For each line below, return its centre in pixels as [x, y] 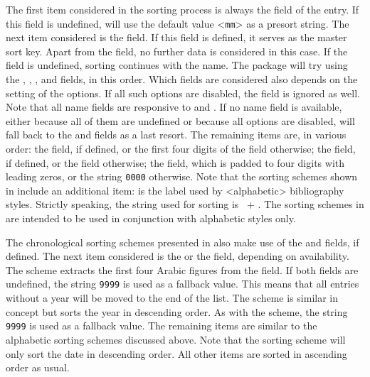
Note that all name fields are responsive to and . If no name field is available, [174, 107]
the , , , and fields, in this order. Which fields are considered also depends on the [182, 79]
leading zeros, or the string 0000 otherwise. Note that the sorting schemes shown [182, 176]
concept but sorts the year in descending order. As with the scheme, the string [177, 311]
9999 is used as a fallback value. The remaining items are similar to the [162, 326]
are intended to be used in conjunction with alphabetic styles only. [151, 218]
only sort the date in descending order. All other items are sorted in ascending [176, 353]
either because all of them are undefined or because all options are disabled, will [180, 120]
